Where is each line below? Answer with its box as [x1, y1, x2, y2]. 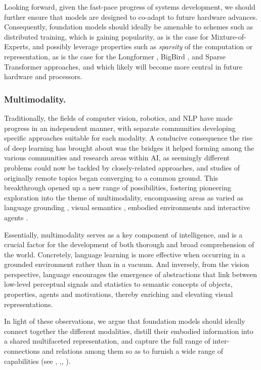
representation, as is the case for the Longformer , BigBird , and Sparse [4, 51, 226, 61]
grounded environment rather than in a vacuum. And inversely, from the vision [4, 259, 249, 270]
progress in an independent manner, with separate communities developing [4, 122, 236, 133]
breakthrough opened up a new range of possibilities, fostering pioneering [4, 182, 231, 193]
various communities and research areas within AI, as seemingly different [4, 152, 230, 163]
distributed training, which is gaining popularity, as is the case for [4, 31, 209, 42]
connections [4, 346, 40, 356]
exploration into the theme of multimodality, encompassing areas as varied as [4, 192, 243, 203]
